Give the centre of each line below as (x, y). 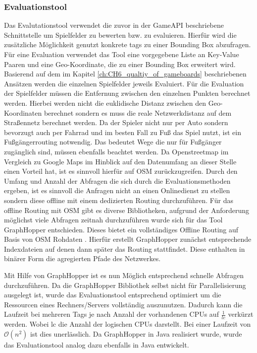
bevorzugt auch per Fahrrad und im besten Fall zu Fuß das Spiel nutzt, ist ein (123, 132)
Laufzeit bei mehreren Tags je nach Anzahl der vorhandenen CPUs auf (111, 314)
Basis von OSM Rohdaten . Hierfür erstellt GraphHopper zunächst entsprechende (128, 239)
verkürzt (241, 314)
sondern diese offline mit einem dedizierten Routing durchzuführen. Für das (119, 200)
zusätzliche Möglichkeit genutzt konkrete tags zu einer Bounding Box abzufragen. (128, 44)
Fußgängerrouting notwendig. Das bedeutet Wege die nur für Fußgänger (113, 142)
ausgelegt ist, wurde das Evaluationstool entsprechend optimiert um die (113, 295)
